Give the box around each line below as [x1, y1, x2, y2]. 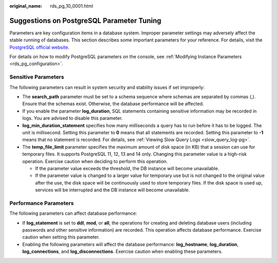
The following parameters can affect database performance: [9, 210, 137, 216]
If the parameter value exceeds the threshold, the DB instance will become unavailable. [35, 165, 220, 171]
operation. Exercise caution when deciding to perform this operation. [22, 158, 168, 164]
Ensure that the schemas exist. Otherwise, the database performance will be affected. [22, 100, 204, 107]
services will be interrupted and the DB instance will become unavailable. [35, 187, 190, 193]
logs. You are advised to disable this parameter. [22, 115, 123, 122]
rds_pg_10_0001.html [50, 3, 93, 9]
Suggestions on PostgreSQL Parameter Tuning [9, 16, 162, 25]
